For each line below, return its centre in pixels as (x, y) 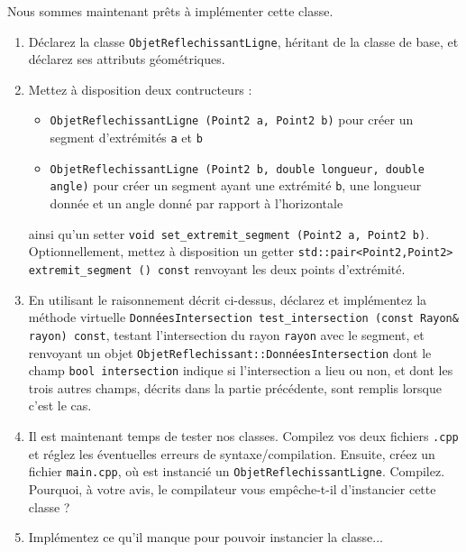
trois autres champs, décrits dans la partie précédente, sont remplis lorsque (235, 387)
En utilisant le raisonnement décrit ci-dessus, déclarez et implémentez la (228, 299)
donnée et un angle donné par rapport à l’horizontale (196, 203)
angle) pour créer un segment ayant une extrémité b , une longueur (236, 185)
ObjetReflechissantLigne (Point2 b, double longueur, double (237, 169)
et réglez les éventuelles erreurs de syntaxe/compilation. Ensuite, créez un (232, 453)
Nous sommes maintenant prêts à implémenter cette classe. (170, 11)
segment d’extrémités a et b (126, 138)
